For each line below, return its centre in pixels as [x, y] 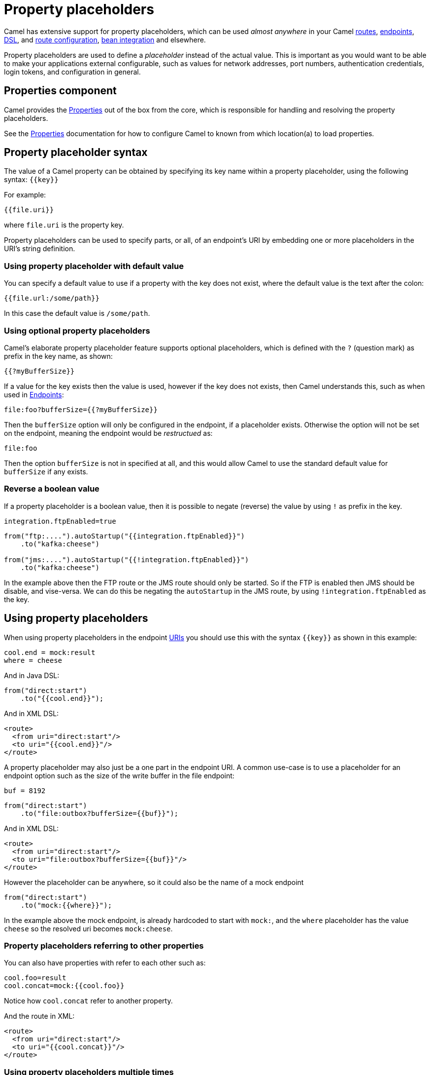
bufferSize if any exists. [46, 471]
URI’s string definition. [40, 249]
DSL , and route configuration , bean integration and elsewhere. [105, 39]
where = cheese [33, 660]
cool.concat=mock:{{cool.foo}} [64, 986]
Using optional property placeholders [77, 330]
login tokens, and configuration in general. [72, 72]
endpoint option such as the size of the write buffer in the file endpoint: [119, 775]
